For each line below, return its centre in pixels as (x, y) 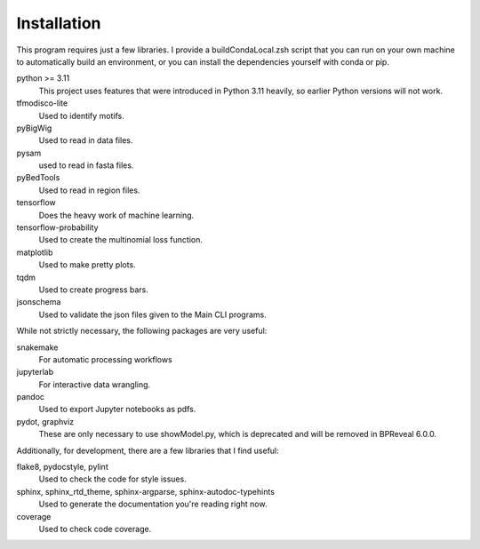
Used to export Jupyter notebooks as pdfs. (117, 410)
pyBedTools (38, 178)
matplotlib (35, 252)
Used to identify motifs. (81, 115)
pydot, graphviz (45, 421)
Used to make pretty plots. (88, 265)
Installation (59, 23)
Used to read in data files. (86, 140)
